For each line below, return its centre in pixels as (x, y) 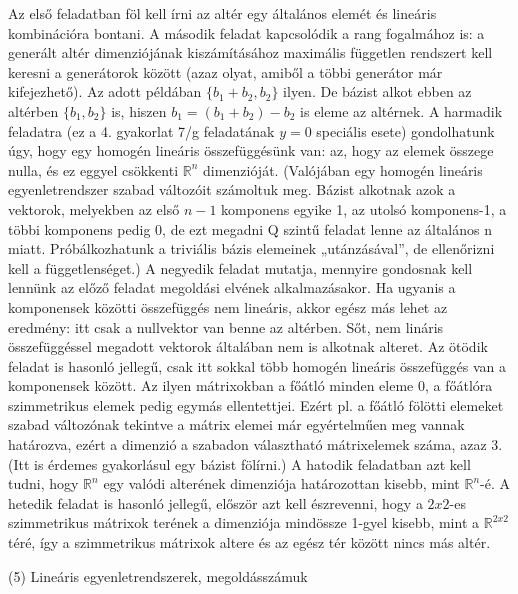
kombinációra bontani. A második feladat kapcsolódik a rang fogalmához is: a (246, 32)
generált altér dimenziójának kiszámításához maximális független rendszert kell (250, 52)
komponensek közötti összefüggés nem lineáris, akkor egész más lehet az (228, 306)
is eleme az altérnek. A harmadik (401, 110)
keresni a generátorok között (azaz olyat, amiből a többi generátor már (225, 71)
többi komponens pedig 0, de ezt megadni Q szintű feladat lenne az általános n (250, 228)
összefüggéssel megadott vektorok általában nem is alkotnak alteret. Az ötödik (248, 346)
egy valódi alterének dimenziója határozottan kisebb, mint (281, 483)
